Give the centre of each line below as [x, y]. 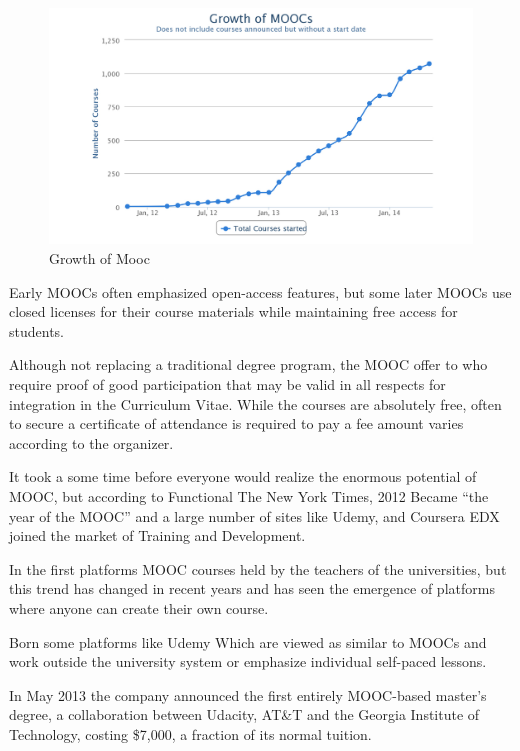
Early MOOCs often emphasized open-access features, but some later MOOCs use [260, 291]
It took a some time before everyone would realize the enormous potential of [243, 476]
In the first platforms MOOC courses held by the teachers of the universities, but [258, 568]
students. [36, 330]
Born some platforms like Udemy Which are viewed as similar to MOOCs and [248, 641]
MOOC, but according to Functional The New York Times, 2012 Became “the [249, 495]
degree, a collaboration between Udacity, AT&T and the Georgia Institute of [244, 714]
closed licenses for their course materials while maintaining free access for [233, 311]
